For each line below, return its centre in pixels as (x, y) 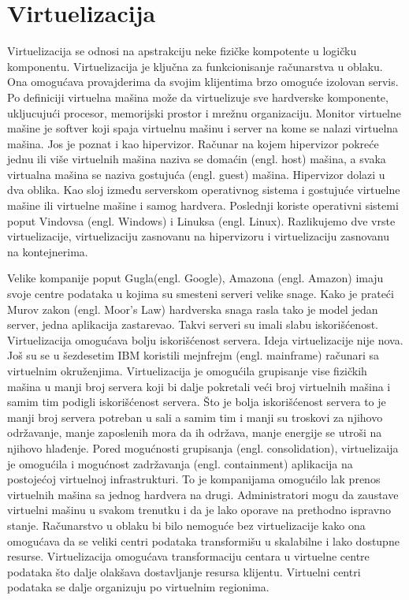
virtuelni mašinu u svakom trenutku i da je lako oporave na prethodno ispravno (199, 510)
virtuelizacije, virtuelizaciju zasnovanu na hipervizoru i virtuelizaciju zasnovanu (198, 236)
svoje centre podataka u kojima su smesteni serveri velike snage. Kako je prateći (201, 294)
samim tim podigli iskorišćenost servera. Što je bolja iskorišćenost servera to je (197, 402)
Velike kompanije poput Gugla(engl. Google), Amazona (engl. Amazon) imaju (195, 278)
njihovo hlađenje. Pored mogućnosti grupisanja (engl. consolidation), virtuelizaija (203, 447)
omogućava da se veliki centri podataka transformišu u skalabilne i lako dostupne (203, 540)
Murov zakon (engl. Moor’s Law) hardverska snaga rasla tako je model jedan (193, 309)
